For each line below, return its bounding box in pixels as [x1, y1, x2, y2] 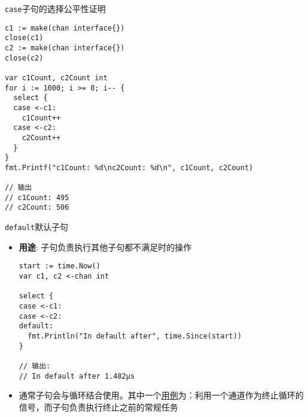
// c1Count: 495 [5, 193, 69, 202]
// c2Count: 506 [5, 203, 69, 212]
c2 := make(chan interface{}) [5, 43, 125, 52]
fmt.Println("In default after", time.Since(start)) [28, 331, 242, 340]
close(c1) [5, 34, 44, 43]
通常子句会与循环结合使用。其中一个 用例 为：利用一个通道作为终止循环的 [19, 389, 304, 401]
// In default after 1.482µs [19, 371, 135, 380]
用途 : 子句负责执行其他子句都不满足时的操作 [19, 240, 192, 253]
